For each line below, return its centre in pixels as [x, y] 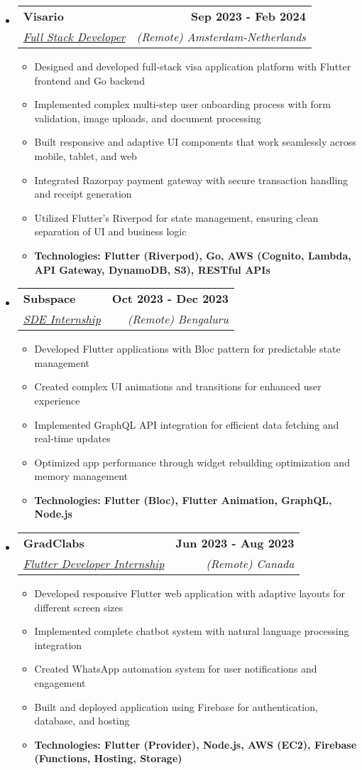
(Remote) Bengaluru [178, 319]
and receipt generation [83, 194]
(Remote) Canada [250, 564]
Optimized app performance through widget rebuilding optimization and [192, 462]
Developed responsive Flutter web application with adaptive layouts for [190, 593]
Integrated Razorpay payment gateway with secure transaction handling [191, 180]
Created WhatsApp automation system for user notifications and [176, 669]
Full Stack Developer [74, 37]
